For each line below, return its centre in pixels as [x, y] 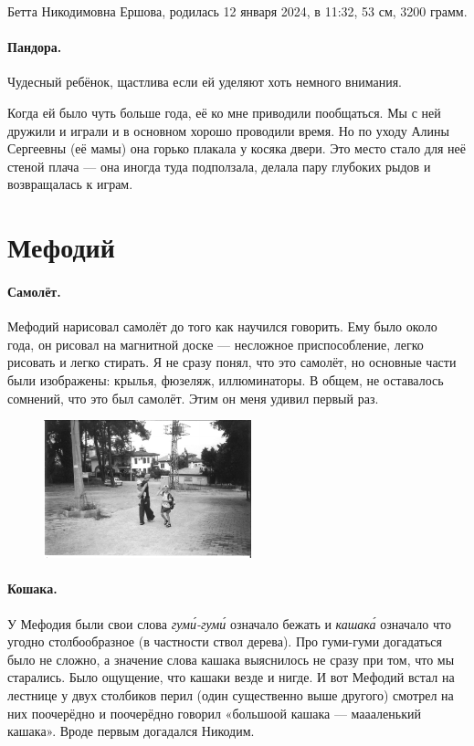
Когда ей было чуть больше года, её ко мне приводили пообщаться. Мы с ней [224, 112]
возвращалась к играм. [70, 184]
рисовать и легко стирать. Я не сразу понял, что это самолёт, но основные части [232, 362]
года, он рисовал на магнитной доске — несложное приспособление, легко [216, 344]
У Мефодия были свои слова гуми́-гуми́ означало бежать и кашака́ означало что [229, 623]
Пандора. [35, 47]
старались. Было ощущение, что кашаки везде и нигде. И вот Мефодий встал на [231, 677]
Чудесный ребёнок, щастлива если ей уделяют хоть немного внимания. [205, 82]
